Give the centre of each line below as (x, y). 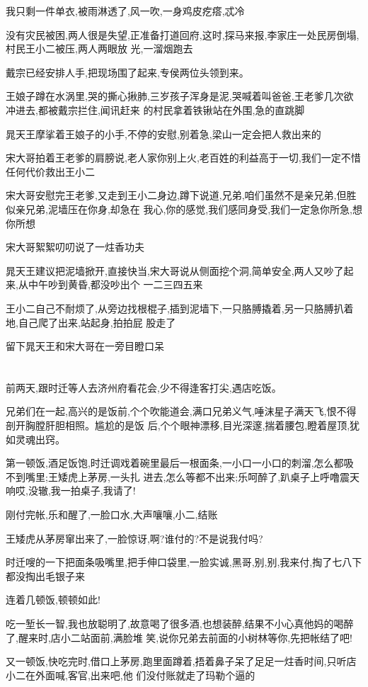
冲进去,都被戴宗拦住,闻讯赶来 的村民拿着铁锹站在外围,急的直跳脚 (155, 109)
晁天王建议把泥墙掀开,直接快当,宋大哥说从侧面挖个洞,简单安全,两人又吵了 (175, 270)
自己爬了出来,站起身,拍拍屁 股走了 (97, 322)
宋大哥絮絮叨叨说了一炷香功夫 (75, 247)
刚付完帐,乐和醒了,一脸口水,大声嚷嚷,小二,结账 (112, 515)
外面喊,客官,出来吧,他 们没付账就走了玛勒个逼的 (145, 675)
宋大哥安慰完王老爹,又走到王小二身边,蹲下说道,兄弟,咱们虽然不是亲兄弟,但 (176, 195)
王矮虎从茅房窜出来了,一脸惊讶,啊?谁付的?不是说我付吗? (134, 538)
